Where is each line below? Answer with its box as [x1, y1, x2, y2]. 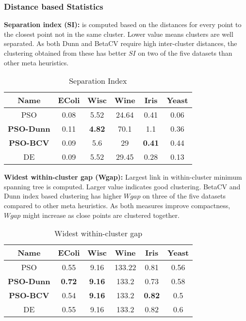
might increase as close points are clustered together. [23, 210, 180, 220]
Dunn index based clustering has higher [4, 191, 122, 201]
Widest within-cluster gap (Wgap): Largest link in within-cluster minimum [4, 172, 242, 182]
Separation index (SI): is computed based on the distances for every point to [4, 19, 242, 30]
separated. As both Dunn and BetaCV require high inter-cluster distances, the [4, 38, 237, 48]
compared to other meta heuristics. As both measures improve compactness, [4, 200, 230, 210]
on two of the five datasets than [138, 48, 232, 58]
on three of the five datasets [143, 191, 226, 201]
